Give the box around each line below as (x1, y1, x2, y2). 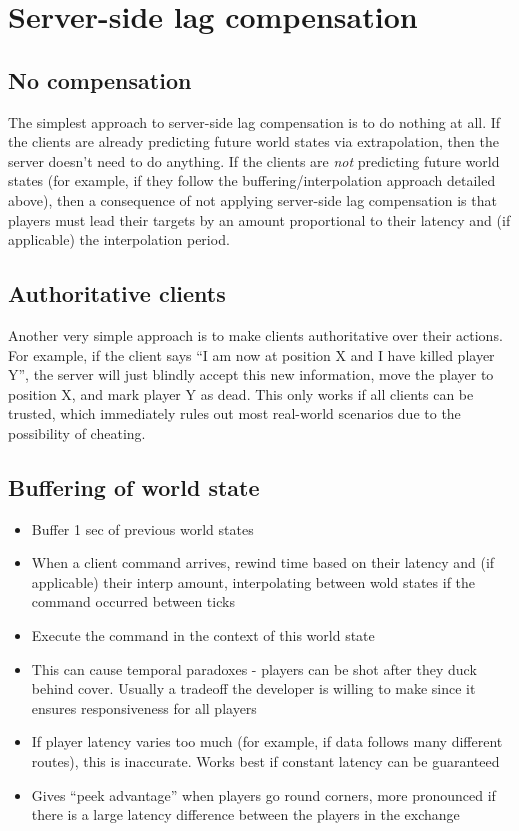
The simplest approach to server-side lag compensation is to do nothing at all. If (8, 111, 501, 132)
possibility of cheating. (8, 422, 146, 443)
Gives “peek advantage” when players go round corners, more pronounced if (31, 784, 496, 805)
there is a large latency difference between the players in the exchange (31, 804, 460, 825)
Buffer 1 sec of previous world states (31, 518, 254, 539)
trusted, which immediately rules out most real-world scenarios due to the (8, 403, 461, 424)
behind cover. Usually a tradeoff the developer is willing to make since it (31, 678, 476, 699)
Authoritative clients (8, 278, 226, 309)
